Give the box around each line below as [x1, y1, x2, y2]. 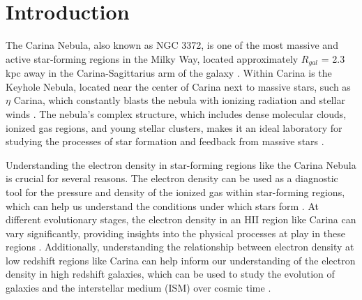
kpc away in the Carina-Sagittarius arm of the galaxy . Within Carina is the [6, 66, 332, 80]
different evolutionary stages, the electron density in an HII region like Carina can [6, 212, 356, 227]
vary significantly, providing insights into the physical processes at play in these [6, 225, 345, 240]
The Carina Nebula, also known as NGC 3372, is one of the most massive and [6, 38, 338, 52]
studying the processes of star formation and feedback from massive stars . [6, 134, 324, 149]
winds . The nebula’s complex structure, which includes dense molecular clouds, [6, 106, 347, 121]
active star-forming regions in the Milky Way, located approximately [6, 51, 299, 66]
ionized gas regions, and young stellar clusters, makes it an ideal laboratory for [6, 120, 342, 135]
